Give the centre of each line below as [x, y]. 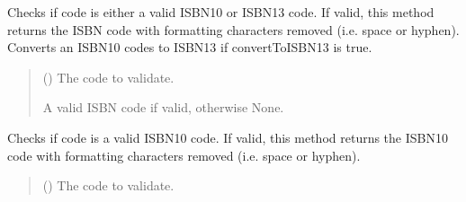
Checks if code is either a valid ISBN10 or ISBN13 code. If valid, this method [221, 12]
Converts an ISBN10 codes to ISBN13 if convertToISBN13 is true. [190, 47]
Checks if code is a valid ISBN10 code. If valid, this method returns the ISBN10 [228, 137]
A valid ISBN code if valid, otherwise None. [163, 107]
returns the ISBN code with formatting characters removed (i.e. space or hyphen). [233, 29]
